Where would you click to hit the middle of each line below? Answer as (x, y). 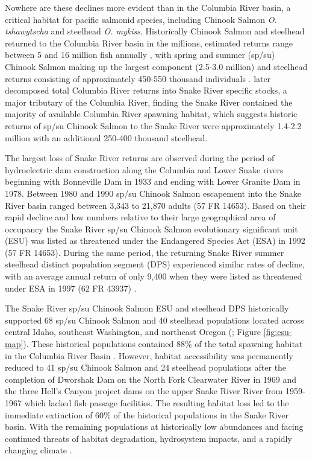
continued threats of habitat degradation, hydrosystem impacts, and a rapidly (148, 438)
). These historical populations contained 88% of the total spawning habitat (163, 344)
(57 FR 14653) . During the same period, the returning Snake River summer (145, 252)
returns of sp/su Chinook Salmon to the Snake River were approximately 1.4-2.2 (153, 125)
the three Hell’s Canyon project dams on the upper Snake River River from (144, 391)
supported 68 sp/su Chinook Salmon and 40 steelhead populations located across (154, 320)
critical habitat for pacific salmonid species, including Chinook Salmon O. (141, 19)
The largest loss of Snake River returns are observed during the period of (140, 158)
